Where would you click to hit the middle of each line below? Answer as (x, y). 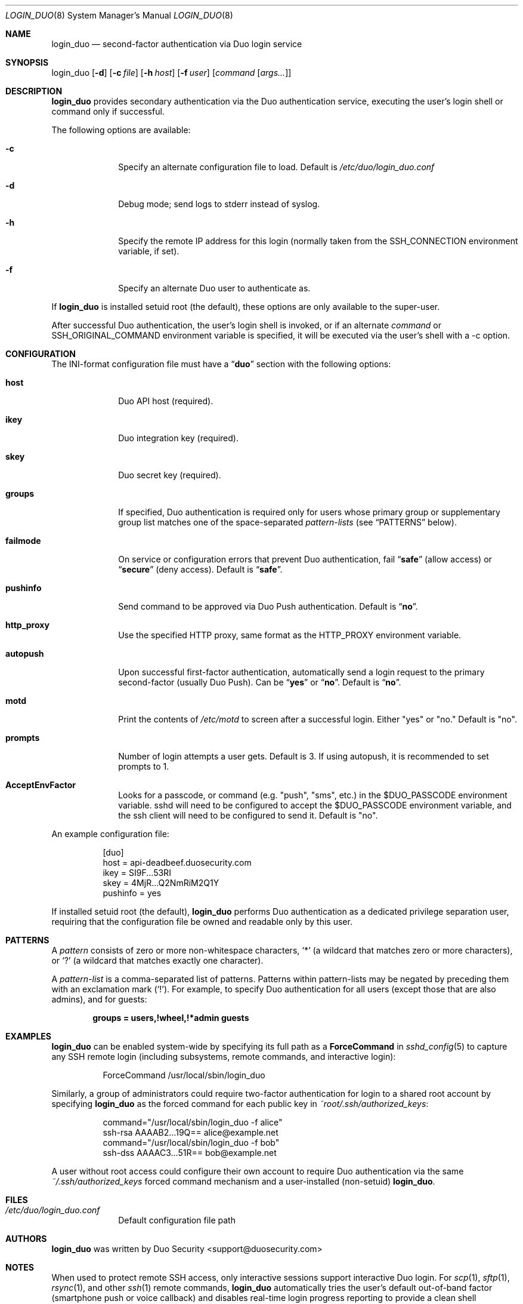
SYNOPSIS (27, 62)
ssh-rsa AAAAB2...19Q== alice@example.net (191, 1132)
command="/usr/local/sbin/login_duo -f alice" (193, 1122)
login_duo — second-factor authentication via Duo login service (177, 44)
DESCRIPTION (34, 91)
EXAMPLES (28, 1036)
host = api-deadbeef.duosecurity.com (177, 862)
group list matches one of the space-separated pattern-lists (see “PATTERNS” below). (287, 522)
